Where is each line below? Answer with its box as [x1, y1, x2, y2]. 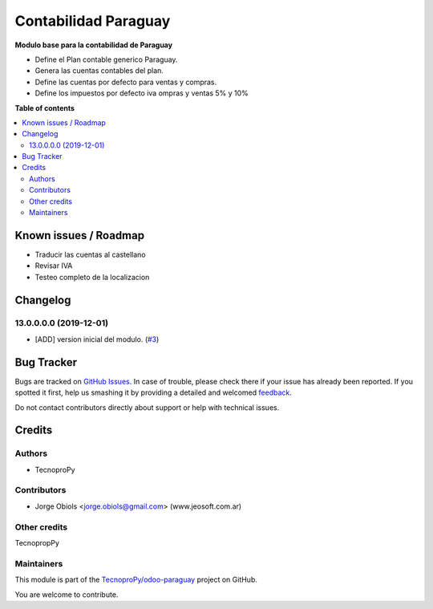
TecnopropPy [14, 538, 60, 547]
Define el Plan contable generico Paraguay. [34, 55, 178, 64]
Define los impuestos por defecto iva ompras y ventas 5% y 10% [34, 88, 249, 98]
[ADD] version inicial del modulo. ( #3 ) [34, 334, 160, 344]
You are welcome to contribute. [14, 590, 119, 599]
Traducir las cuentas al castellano [34, 250, 146, 259]
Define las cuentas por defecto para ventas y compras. [34, 77, 217, 87]
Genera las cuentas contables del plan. [34, 66, 164, 75]
